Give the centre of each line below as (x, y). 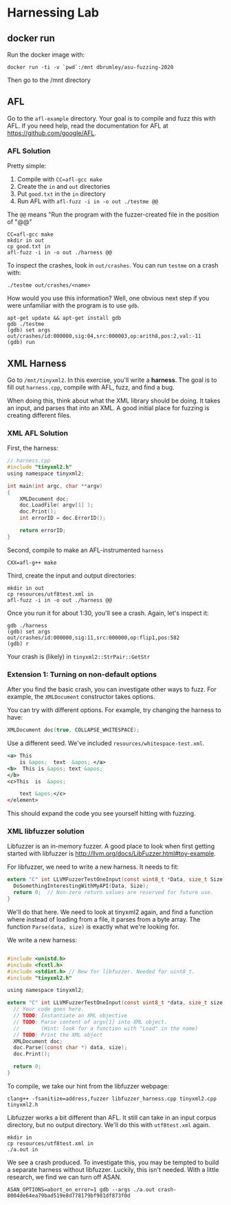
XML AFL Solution (38, 433)
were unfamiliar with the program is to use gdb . (73, 305)
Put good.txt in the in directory (61, 194)
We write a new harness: (42, 940)
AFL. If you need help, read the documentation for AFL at (88, 125)
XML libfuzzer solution (46, 831)
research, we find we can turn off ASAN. (64, 1177)
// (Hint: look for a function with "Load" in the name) (106, 1029)
